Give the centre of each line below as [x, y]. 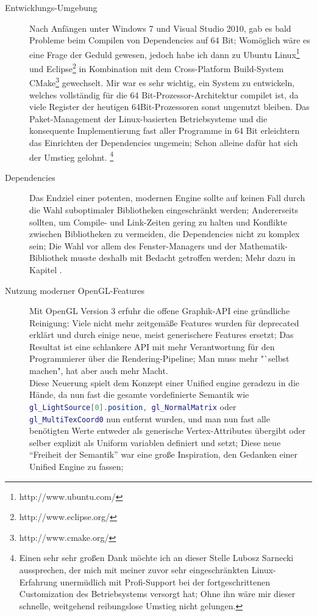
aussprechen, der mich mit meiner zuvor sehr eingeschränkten [134, 569]
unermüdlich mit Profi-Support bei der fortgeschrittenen [165, 581]
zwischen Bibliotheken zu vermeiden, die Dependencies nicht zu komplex [165, 234]
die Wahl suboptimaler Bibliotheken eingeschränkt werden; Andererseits [164, 209]
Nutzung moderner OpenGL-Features [75, 290]
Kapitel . [46, 269]
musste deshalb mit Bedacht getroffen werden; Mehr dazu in [183, 258]
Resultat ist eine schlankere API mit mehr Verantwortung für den [152, 346]
